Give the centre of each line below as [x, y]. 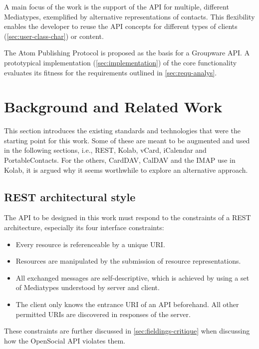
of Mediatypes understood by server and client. [88, 287]
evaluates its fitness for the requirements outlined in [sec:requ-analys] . [111, 72]
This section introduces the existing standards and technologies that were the [122, 131]
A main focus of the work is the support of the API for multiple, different [117, 6]
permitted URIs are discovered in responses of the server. [103, 314]
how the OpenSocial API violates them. [65, 340]
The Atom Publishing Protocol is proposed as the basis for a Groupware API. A [127, 53]
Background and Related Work [113, 107]
